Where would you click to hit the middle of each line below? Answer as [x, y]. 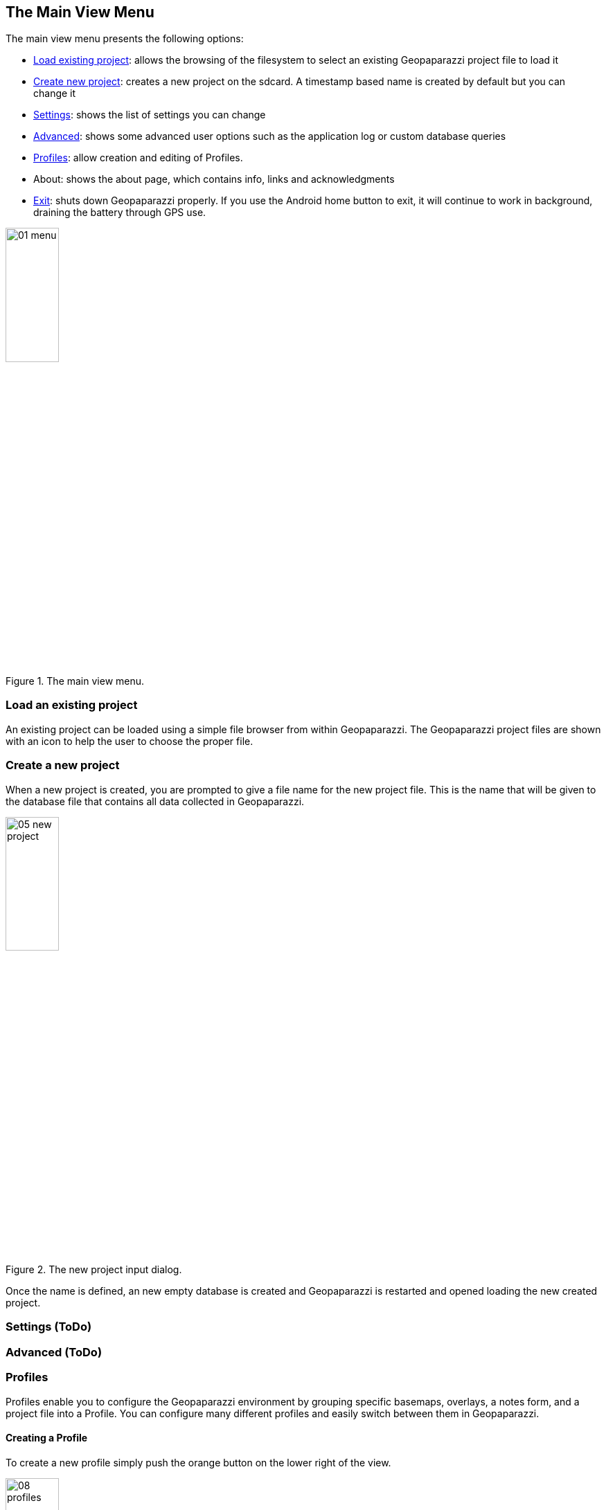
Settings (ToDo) [49, 1327]
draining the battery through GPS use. [120, 213]
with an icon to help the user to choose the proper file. [130, 741]
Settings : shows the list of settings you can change [150, 115]
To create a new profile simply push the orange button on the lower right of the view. [198, 1462]
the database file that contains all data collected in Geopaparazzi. [155, 801]
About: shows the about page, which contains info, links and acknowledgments [214, 179]
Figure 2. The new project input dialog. [94, 1270]
